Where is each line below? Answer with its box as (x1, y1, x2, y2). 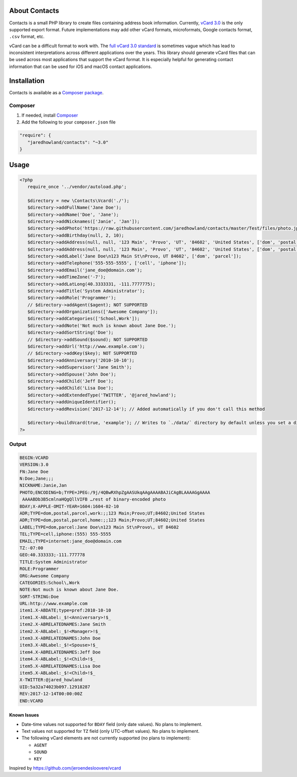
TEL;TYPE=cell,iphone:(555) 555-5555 (19, 531, 111, 537)
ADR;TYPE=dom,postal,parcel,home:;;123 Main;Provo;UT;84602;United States (19, 518, 205, 523)
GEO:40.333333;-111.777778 (19, 552, 85, 558)
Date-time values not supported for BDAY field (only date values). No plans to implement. (21, 721, 202, 727)
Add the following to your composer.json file (21, 119, 116, 125)
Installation (9, 76, 45, 85)
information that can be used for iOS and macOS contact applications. (9, 64, 152, 69)
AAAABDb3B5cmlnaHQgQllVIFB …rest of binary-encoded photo (22, 497, 166, 502)
